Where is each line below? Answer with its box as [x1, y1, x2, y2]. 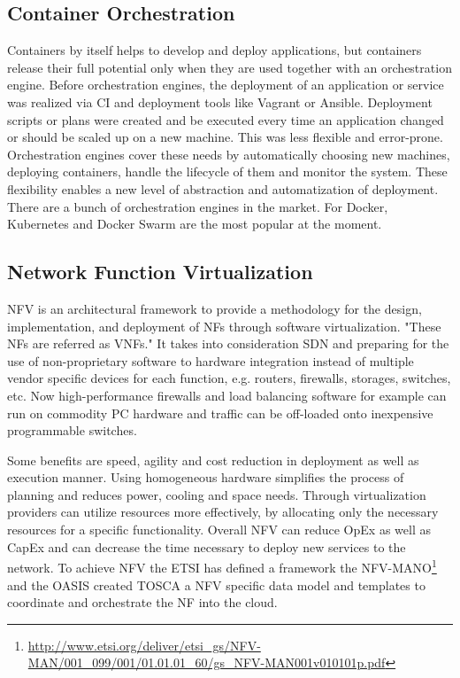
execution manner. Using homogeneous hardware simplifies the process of [7, 468, 404, 487]
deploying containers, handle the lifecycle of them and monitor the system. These [7, 162, 448, 181]
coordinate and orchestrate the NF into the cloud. [7, 593, 278, 612]
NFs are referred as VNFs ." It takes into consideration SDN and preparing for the [7, 334, 449, 353]
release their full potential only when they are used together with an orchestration [7, 58, 452, 76]
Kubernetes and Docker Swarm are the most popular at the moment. [7, 214, 382, 233]
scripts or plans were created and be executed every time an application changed [7, 110, 444, 129]
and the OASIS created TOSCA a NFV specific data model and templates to [7, 575, 425, 594]
